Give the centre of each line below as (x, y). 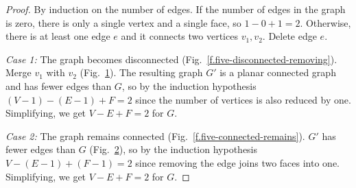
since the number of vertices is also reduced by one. (243, 99)
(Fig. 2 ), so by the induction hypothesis (174, 149)
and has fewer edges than (59, 85)
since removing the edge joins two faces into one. (238, 162)
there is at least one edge (58, 36)
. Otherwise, (325, 22)
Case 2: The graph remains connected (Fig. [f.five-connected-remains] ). (155, 136)
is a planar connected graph (278, 72)
